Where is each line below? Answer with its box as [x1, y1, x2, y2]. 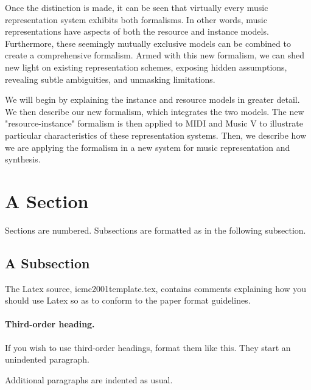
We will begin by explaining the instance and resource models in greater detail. [5, 93, 300, 106]
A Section [5, 188, 89, 213]
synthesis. [5, 153, 41, 165]
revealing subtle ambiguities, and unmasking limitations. [5, 72, 215, 85]
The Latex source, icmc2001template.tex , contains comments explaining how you [5, 282, 307, 294]
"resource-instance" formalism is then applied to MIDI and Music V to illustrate [5, 117, 303, 130]
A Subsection [5, 253, 90, 272]
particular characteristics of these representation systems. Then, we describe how [5, 128, 307, 141]
